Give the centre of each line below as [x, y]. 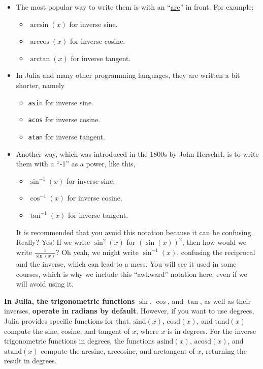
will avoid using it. [45, 284]
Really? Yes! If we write [53, 242]
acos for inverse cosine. [64, 119]
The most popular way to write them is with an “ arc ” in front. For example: [135, 7]
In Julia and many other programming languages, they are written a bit [128, 75]
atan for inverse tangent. [67, 136]
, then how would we [214, 242]
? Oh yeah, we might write [97, 252]
